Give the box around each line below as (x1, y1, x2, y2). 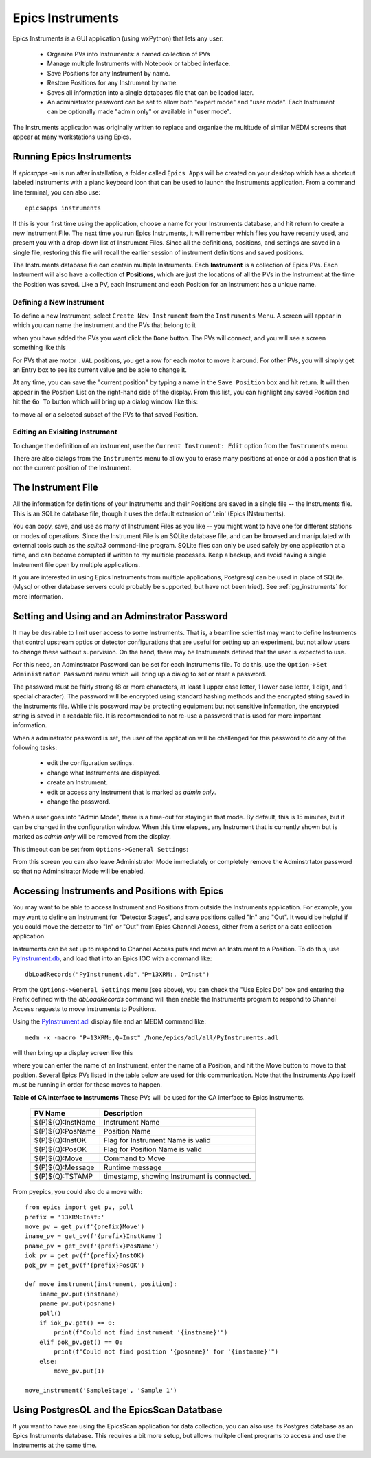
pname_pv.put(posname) (38, 1300, 116, 1307)
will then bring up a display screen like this (12, 1048, 133, 1057)
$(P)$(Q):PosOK (34, 1145, 87, 1154)
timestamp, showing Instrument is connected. (103, 1171, 251, 1181)
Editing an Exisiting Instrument (12, 427, 117, 437)
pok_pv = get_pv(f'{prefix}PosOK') (25, 1261, 145, 1269)
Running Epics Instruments (12, 151, 131, 162)
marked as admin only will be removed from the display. (12, 832, 171, 841)
